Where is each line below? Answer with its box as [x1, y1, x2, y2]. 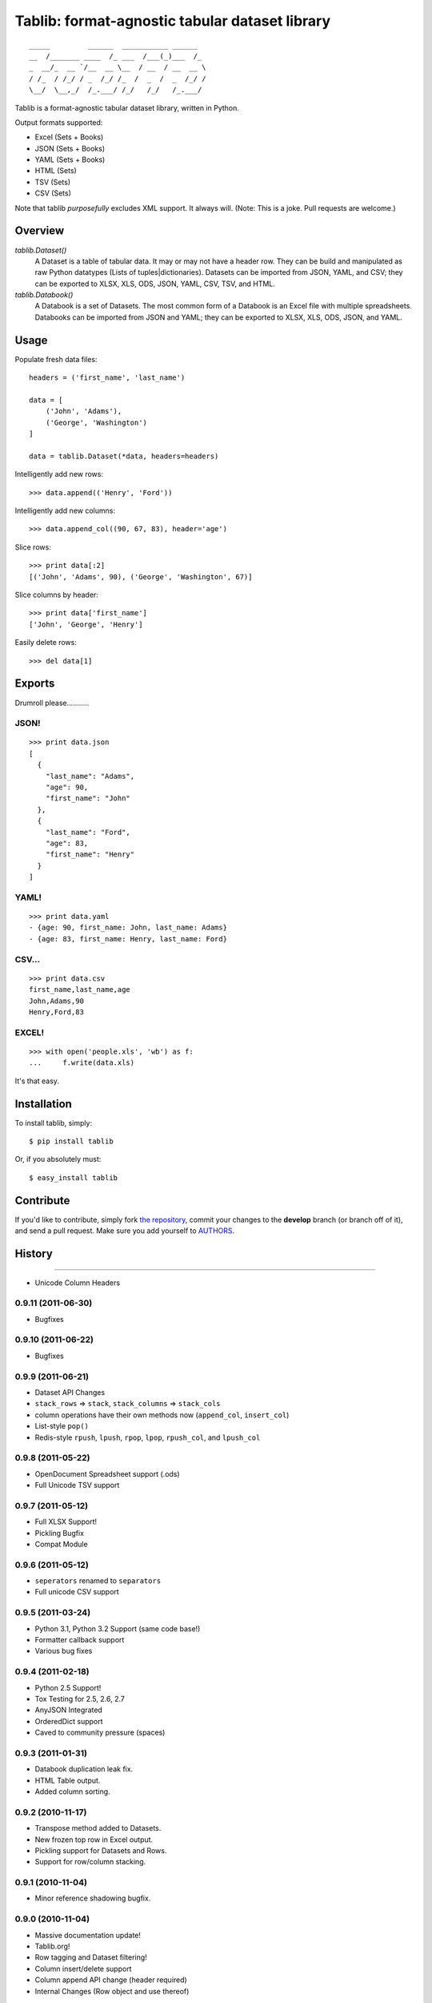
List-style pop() [34, 1421, 90, 1431]
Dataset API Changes [34, 1387, 106, 1397]
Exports [14, 677, 55, 691]
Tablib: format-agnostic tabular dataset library [14, 12, 331, 30]
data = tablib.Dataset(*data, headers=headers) [29, 451, 219, 461]
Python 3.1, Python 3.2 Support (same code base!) [34, 1623, 201, 1634]
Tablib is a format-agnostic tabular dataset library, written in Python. [14, 103, 240, 112]
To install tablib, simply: [14, 1118, 92, 1127]
